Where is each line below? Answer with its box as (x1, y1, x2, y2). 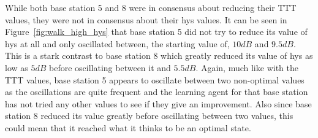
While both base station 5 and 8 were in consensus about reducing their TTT (5, 1, 297, 13)
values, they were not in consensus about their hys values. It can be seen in (5, 13, 287, 26)
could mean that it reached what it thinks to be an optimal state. (5, 121, 251, 134)
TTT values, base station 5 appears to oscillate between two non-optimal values (5, 73, 305, 86)
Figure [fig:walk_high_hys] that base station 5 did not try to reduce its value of (5, 25, 308, 38)
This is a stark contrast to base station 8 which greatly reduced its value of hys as (5, 49, 313, 62)
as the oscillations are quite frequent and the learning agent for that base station (5, 85, 308, 98)
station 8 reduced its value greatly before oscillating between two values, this (5, 109, 293, 122)
